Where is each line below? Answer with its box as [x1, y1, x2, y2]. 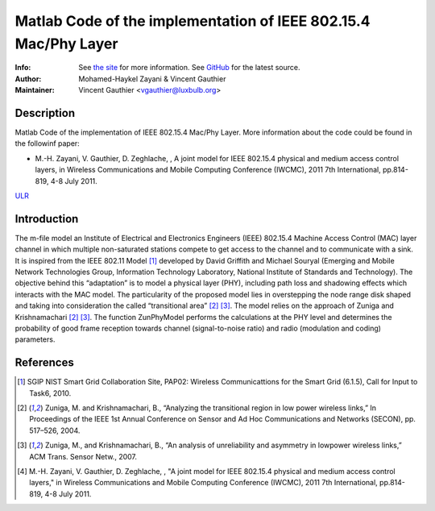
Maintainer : [14, 85, 56, 95]
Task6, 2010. [29, 388, 72, 398]
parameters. [14, 334, 56, 344]
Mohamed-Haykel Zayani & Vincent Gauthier [78, 73, 226, 84]
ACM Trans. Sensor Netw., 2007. [29, 451, 137, 461]
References [14, 355, 74, 370]
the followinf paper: [14, 139, 80, 148]
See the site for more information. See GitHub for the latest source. [78, 63, 300, 73]
